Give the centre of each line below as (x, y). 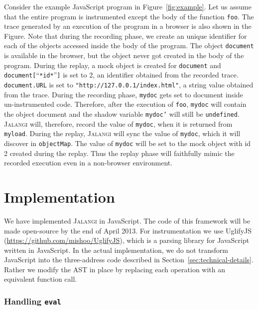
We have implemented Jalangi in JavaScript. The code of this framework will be (127, 220)
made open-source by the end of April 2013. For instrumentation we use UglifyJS (128, 230)
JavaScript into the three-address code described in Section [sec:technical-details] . (129, 260)
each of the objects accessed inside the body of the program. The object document (129, 45)
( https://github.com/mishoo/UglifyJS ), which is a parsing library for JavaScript (127, 240)
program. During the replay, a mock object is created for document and (113, 65)
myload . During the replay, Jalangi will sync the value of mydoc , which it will (122, 133)
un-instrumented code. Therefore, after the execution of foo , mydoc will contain (125, 104)
